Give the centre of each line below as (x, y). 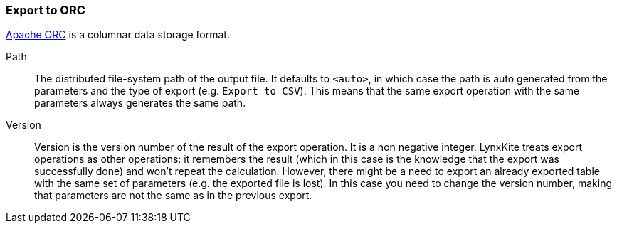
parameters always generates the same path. (140, 103)
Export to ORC (46, 10)
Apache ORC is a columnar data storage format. (118, 35)
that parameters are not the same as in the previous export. (173, 196)
